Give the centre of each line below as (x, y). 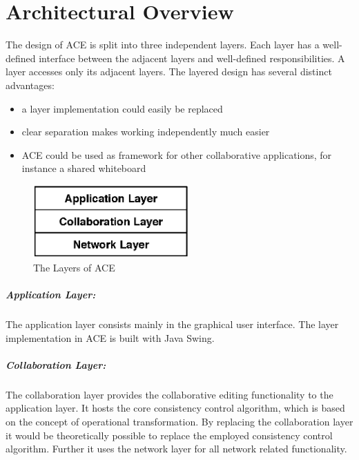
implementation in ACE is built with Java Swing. (110, 337)
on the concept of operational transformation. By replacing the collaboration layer (179, 421)
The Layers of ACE (74, 267)
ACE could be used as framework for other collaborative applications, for (177, 154)
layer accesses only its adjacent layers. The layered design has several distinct (169, 71)
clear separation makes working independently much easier (146, 132)
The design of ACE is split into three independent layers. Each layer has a (163, 45)
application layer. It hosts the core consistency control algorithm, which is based (175, 408)
